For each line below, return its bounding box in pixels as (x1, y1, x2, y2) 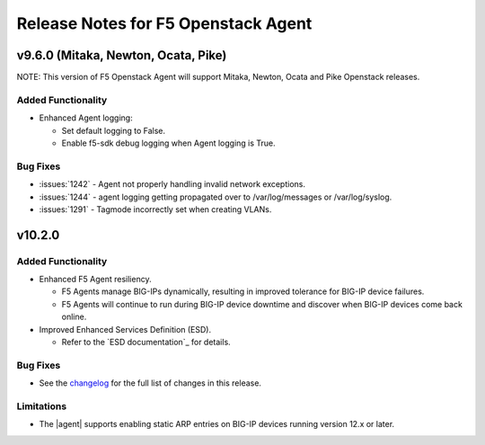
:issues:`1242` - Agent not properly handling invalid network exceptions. (39, 179, 305, 190)
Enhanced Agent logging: (39, 112, 134, 123)
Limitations (16, 400, 67, 413)
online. (61, 311, 87, 323)
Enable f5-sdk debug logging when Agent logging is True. (61, 138, 276, 148)
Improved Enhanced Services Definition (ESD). (39, 324, 211, 334)
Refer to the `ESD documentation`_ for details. (61, 337, 231, 348)
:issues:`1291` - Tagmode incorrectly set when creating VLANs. (39, 203, 272, 215)
